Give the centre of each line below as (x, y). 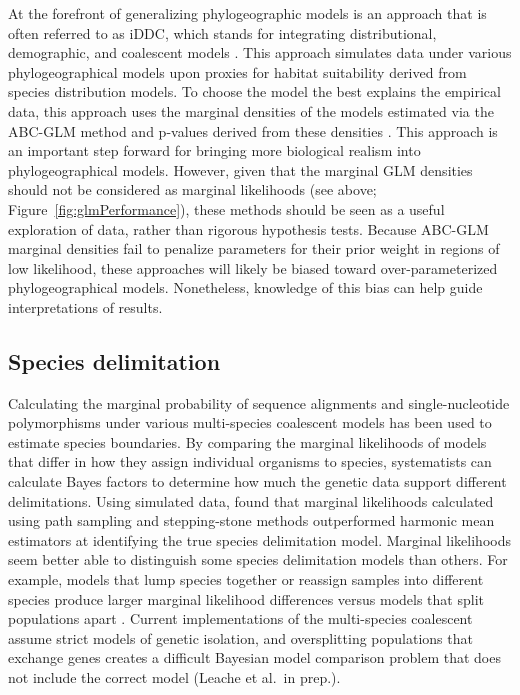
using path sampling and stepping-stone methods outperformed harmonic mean (251, 520)
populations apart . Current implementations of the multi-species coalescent (240, 618)
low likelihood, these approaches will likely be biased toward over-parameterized (253, 267)
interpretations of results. (85, 306)
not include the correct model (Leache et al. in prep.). (174, 677)
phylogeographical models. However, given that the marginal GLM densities (240, 169)
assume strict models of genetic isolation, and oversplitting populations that (240, 637)
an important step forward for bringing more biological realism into (214, 150)
